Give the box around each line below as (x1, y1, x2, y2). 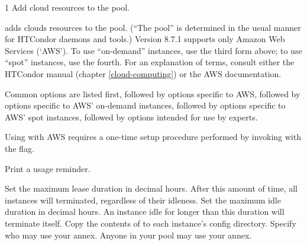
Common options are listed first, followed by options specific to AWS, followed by (5, 87, 300, 100)
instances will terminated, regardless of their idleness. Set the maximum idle (5, 193, 281, 206)
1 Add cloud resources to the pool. (5, 1, 130, 13)
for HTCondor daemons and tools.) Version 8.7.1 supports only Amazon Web (5, 33, 285, 45)
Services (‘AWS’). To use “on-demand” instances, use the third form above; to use (5, 44, 302, 56)
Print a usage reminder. (5, 162, 91, 174)
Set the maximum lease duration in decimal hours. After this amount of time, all (5, 182, 298, 195)
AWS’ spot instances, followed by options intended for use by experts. (5, 110, 258, 123)
